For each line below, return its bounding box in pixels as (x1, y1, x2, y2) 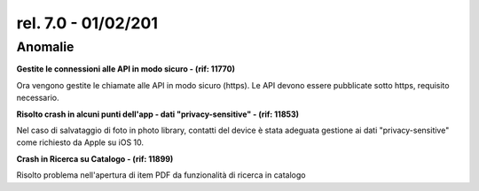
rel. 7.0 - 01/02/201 (16, 13, 159, 33)
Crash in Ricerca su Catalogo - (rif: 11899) (16, 153, 174, 164)
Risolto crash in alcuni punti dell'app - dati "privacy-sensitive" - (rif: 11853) (16, 109, 300, 119)
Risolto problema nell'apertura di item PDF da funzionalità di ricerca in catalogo (16, 170, 306, 180)
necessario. (16, 93, 59, 103)
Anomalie (16, 39, 75, 55)
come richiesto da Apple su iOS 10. (16, 137, 145, 148)
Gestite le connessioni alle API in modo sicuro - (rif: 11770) (16, 64, 235, 74)
